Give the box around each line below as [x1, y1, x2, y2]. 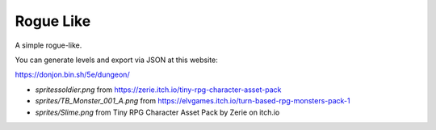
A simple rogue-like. [15, 40, 82, 50]
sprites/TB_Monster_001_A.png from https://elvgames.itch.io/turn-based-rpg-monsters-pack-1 [35, 96, 350, 106]
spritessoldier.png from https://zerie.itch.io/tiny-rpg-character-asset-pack [35, 85, 282, 94]
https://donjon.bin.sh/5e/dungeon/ [15, 69, 130, 80]
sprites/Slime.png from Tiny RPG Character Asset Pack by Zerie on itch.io [35, 107, 280, 117]
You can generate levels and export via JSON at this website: [15, 55, 218, 65]
